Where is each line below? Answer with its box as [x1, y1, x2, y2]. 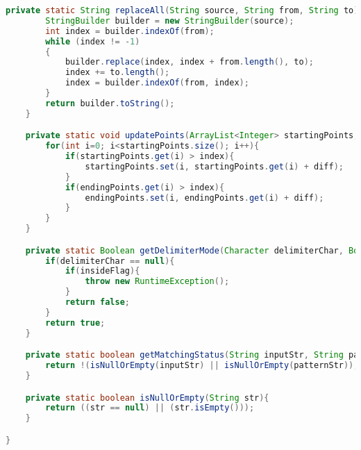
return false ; [65, 297, 130, 308]
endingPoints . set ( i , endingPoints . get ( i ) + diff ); [85, 192, 324, 203]
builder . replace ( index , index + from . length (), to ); [65, 57, 314, 67]
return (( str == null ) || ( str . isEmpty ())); [45, 403, 255, 413]
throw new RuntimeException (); [85, 276, 230, 287]
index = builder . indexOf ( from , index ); [65, 78, 249, 88]
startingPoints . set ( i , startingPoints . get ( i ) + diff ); [85, 161, 344, 172]
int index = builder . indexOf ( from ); [45, 26, 215, 36]
